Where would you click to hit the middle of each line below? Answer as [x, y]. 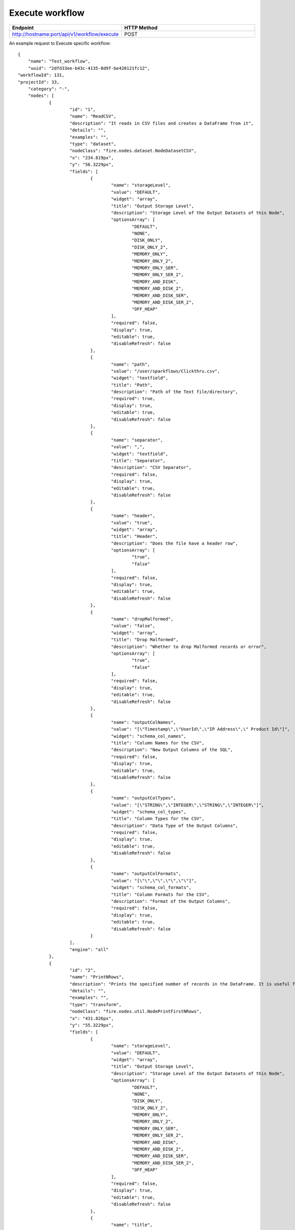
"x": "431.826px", [92, 1018]
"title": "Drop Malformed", [145, 640]
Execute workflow [47, 13]
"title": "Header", [134, 537]
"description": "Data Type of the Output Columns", [175, 826]
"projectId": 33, [39, 82]
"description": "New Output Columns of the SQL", [172, 750]
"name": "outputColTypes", [144, 798]
